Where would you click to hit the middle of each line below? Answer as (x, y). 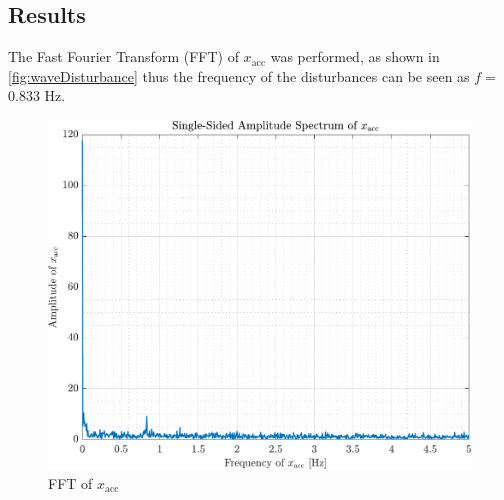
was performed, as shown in (355, 56)
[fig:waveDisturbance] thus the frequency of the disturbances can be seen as (239, 75)
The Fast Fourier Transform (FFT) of (123, 56)
